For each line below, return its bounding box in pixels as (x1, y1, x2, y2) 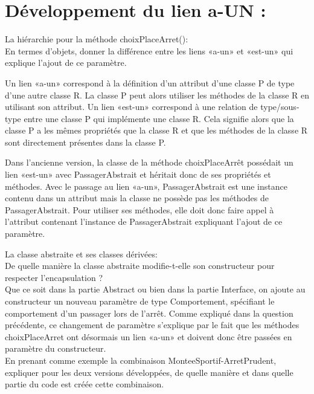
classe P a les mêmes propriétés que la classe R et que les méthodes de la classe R (5, 124, 308, 137)
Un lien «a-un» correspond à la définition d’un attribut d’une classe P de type (5, 76, 295, 89)
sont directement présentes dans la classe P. (5, 135, 166, 148)
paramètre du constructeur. (5, 342, 106, 355)
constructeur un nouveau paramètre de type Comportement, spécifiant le (5, 295, 275, 307)
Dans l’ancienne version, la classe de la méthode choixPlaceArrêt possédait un (5, 156, 293, 169)
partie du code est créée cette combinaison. (5, 378, 164, 390)
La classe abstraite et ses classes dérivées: (5, 247, 158, 260)
